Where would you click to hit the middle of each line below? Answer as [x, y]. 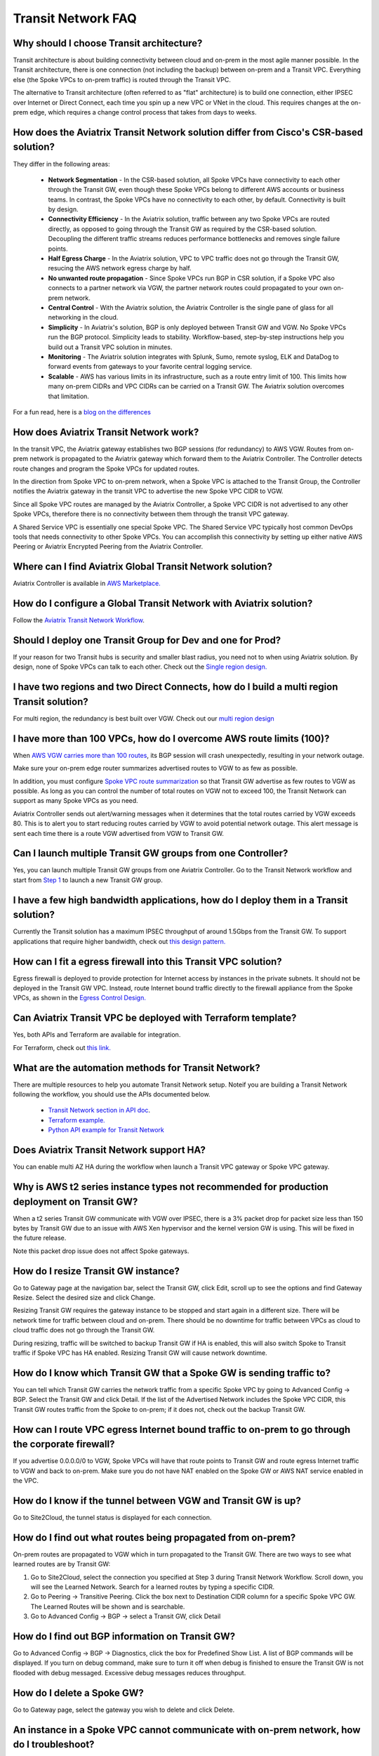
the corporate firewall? [64, 1444]
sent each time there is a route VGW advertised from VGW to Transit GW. [118, 833]
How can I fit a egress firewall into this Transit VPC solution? [147, 961]
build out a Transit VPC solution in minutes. [110, 347]
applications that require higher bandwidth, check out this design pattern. [119, 941]
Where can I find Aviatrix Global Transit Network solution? [143, 566]
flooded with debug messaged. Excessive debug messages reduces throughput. [129, 1672]
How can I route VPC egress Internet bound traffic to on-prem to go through [182, 1429]
